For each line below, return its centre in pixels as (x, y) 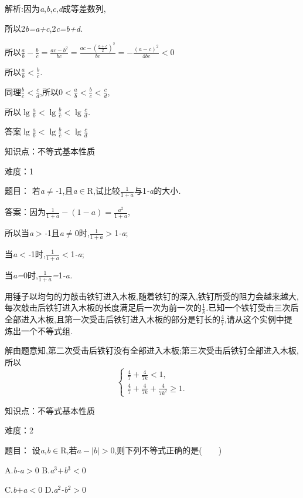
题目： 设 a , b (28, 450)
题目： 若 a (25, 191)
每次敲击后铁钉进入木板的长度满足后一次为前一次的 (103, 307)
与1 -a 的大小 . (158, 191)
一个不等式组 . (47, 330)
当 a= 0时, (21, 275)
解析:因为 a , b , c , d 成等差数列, (55, 8)
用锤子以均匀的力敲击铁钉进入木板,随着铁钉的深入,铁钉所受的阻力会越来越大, (152, 296)
